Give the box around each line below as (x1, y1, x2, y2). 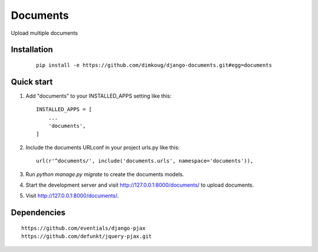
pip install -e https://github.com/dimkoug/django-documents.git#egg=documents (36, 62, 272, 68)
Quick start (11, 77, 53, 87)
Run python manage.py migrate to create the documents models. (25, 171, 184, 178)
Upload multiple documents (11, 29, 78, 37)
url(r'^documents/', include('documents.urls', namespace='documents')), (36, 158, 254, 164)
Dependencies (11, 208, 66, 218)
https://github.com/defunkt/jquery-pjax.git (21, 233, 153, 240)
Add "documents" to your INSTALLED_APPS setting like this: (25, 92, 172, 100)
